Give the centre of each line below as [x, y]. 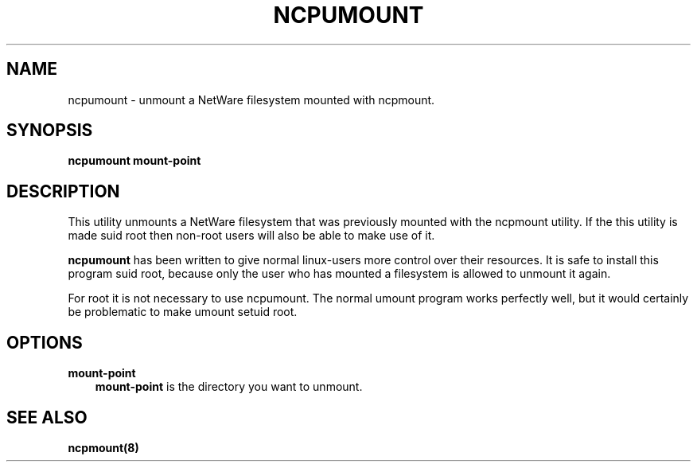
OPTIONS [45, 342]
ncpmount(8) [103, 447]
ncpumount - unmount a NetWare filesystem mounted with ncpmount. [251, 99]
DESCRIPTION [63, 191]
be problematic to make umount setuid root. [183, 312]
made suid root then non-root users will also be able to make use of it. [251, 236]
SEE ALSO [47, 417]
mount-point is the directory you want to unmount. [229, 387]
